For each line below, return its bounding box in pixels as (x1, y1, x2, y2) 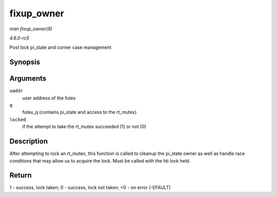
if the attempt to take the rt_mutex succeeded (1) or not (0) (22, 124, 146, 130)
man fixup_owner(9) (9, 26, 52, 32)
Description (9, 137, 48, 146)
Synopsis (9, 58, 41, 67)
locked (9, 116, 26, 123)
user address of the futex (22, 95, 76, 101)
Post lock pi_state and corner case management (9, 44, 112, 51)
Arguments (9, 74, 47, 83)
